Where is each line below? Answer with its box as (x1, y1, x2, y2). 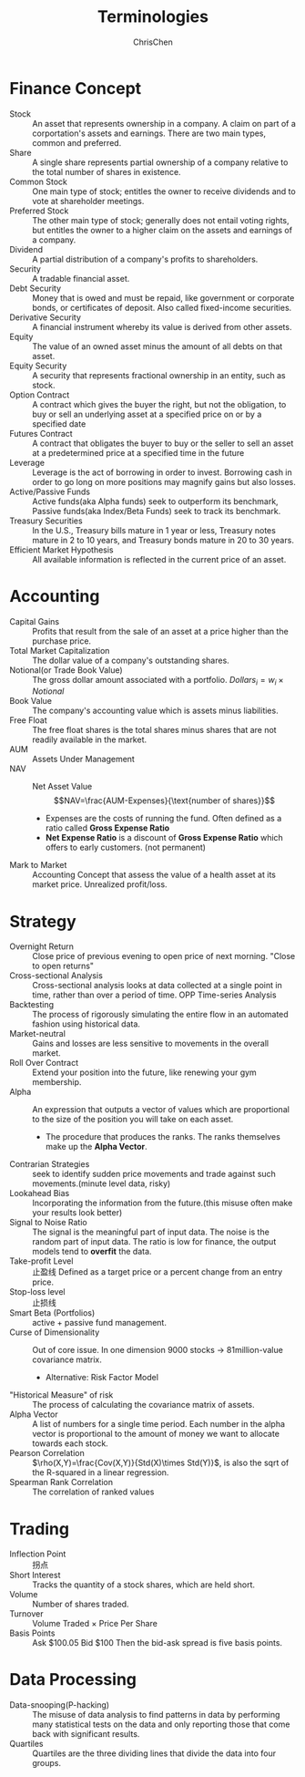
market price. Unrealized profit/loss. (32, 879, 168, 890)
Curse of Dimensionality (9, 1327, 100, 1338)
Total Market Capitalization (9, 645, 110, 656)
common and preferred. (32, 137, 122, 148)
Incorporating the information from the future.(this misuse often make (32, 1197, 293, 1209)
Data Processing (9, 1669, 137, 1690)
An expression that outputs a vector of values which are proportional (32, 1104, 290, 1115)
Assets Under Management (32, 754, 135, 765)
